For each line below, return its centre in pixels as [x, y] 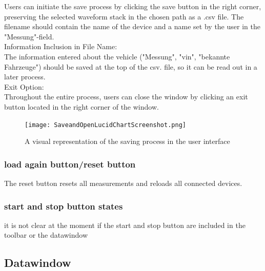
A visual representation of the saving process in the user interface [127, 141]
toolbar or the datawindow [46, 235]
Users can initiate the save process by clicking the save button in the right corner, [133, 6]
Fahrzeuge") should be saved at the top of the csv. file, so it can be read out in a [131, 66]
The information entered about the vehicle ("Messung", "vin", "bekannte [117, 56]
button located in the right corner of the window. [81, 106]
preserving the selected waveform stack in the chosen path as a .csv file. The [124, 16]
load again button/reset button [70, 164]
